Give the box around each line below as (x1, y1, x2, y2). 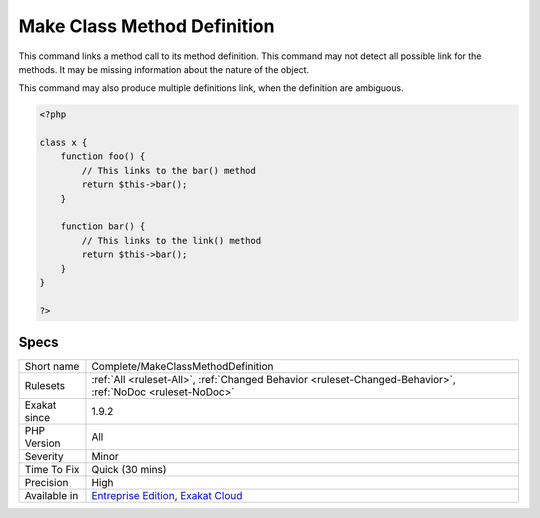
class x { (39, 137, 88, 149)
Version (24, 436, 61, 450)
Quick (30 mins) (91, 463, 167, 477)
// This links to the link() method (81, 235, 262, 246)
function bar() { (60, 221, 146, 232)
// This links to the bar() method (81, 165, 257, 176)
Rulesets (24, 379, 65, 393)
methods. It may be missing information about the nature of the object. (18, 63, 310, 75)
